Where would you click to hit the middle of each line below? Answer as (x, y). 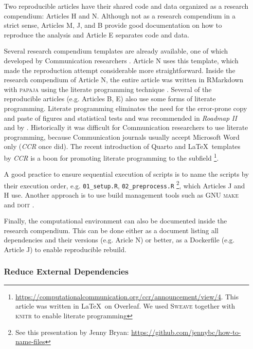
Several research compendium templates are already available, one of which (116, 51)
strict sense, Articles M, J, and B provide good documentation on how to (113, 25)
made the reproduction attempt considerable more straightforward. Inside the (120, 70)
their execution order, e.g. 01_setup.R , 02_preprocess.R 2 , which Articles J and (125, 184)
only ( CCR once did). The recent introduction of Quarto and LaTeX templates (122, 146)
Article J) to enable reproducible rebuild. (65, 249)
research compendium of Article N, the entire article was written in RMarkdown (124, 80)
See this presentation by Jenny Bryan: (72, 332)
